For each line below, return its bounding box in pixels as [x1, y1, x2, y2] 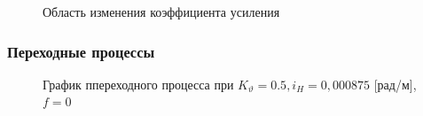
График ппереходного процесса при [43, 74, 234, 93]
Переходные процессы [7, 40, 155, 62]
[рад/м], [373, 74, 417, 93]
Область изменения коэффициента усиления [43, 3, 280, 20]
